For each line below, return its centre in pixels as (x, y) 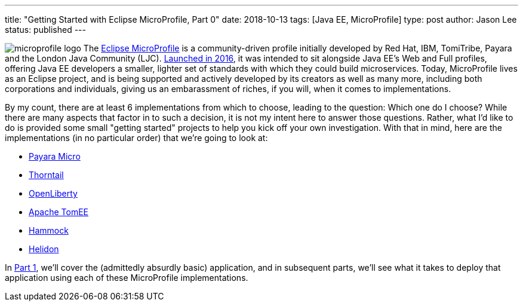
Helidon (44, 249)
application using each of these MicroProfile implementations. (127, 278)
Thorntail (46, 175)
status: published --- (45, 30)
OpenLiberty (53, 193)
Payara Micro (55, 156)
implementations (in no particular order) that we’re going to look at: (136, 138)
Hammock (49, 230)
